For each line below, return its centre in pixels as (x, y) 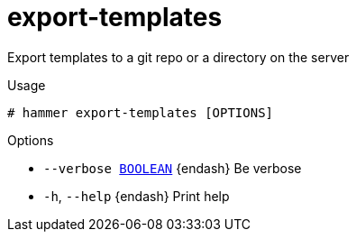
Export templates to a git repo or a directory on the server (178, 57)
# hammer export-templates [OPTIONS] (141, 112)
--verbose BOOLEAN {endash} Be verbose (173, 168)
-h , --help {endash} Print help (137, 196)
